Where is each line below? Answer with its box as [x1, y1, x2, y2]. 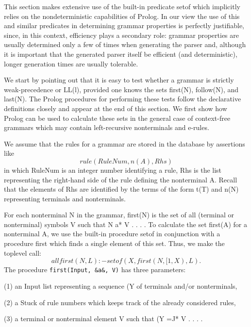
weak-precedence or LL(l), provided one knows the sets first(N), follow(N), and [4, 84, 239, 94]
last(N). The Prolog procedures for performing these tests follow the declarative [4, 94, 241, 104]
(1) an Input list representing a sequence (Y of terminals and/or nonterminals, [4, 280, 237, 291]
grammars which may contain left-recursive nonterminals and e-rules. [4, 122, 209, 132]
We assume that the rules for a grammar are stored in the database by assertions [4, 138, 245, 148]
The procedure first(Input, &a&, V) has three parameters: [4, 264, 186, 275]
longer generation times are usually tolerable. [4, 58, 138, 68]
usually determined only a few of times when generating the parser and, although [4, 39, 246, 49]
